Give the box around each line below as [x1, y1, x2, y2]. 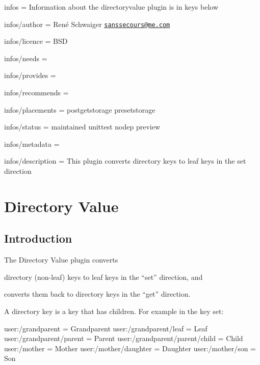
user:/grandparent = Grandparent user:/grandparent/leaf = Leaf [4, 323, 207, 333]
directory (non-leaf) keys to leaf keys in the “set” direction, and [4, 271, 203, 282]
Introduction [4, 230, 72, 246]
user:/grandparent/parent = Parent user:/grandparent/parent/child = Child [4, 333, 243, 344]
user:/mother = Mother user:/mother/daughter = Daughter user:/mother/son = [4, 343, 256, 353]
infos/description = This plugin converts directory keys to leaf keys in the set [4, 155, 246, 166]
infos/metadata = [4, 138, 60, 149]
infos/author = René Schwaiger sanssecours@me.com [4, 18, 170, 29]
